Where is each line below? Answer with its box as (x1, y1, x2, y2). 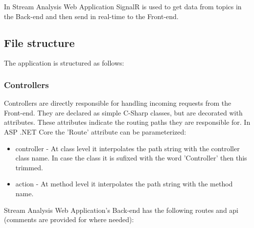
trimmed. (15, 162, 43, 172)
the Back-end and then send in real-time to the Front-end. (4, 11, 179, 21)
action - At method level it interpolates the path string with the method (15, 179, 233, 189)
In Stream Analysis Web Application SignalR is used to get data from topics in (4, 1, 242, 11)
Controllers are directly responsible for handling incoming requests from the (4, 98, 231, 108)
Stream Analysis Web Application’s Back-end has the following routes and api (4, 205, 239, 215)
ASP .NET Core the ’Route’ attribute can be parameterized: (4, 126, 186, 137)
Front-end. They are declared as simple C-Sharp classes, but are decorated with (4, 107, 243, 117)
